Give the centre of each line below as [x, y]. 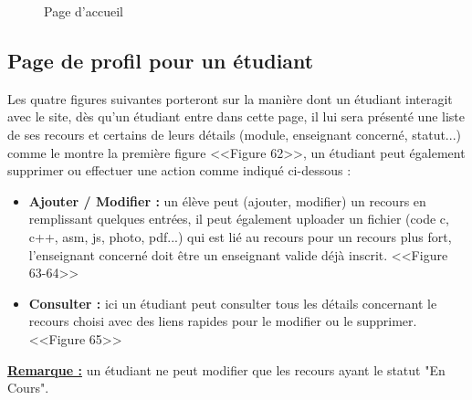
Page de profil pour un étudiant [161, 60]
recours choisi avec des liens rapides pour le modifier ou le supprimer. [223, 321]
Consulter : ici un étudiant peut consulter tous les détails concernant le [233, 303]
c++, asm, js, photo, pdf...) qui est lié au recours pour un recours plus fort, [240, 236]
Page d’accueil [84, 11]
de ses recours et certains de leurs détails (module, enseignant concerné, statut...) [234, 134]
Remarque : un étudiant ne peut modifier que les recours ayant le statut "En [226, 369]
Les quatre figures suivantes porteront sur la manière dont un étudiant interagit [230, 98]
